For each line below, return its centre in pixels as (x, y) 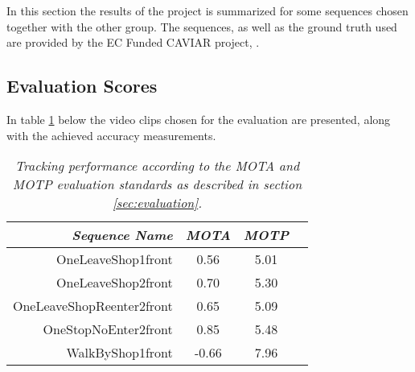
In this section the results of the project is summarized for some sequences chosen (207, 10)
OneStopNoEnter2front (108, 329)
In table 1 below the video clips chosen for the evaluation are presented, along (199, 119)
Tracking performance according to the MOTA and (157, 166)
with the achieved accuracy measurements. (111, 135)
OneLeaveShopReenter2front (93, 306)
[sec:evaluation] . (157, 203)
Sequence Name (122, 235)
